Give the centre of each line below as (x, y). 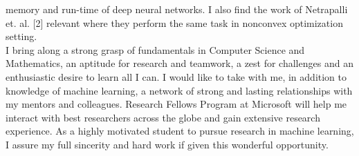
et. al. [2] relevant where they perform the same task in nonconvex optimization (174, 22)
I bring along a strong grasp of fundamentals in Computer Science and (155, 49)
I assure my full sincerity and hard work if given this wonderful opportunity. (167, 144)
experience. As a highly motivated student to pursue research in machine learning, (180, 131)
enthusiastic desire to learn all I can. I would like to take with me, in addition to (176, 76)
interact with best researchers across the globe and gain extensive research (163, 117)
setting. (21, 36)
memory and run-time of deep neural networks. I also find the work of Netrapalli (177, 9)
